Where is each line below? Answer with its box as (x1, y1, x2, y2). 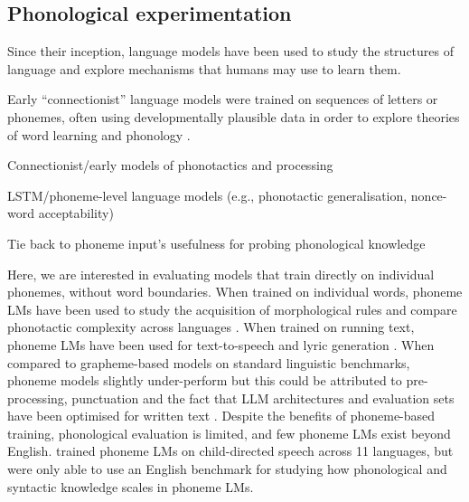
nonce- (410, 185, 447, 204)
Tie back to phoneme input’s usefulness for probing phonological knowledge (7, 233, 426, 252)
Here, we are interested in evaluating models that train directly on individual (7, 264, 435, 283)
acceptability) (38, 204, 114, 223)
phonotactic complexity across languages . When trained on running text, (7, 317, 415, 336)
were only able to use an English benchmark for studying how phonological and (7, 459, 447, 478)
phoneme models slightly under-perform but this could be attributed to (7, 371, 402, 390)
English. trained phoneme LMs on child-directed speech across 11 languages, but (7, 441, 454, 460)
